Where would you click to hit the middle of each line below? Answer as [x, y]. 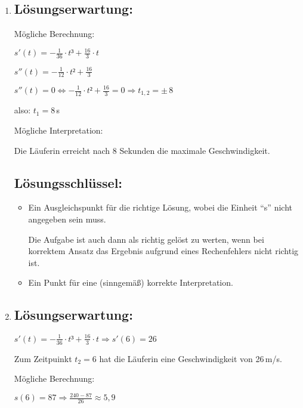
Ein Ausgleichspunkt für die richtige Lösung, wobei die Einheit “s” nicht [160, 207]
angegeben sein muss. [67, 219]
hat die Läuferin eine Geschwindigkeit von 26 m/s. [191, 358]
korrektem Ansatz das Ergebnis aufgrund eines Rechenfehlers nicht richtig [163, 251]
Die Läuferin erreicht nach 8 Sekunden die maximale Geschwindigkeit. [142, 150]
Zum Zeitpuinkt [43, 358]
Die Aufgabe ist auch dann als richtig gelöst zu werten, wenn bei [146, 239]
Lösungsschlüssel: [68, 182]
